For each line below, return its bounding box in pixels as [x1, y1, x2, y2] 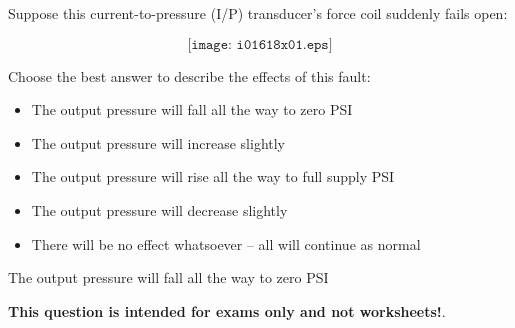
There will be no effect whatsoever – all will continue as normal [31, 233, 421, 254]
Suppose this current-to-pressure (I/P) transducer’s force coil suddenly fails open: [8, 3, 508, 23]
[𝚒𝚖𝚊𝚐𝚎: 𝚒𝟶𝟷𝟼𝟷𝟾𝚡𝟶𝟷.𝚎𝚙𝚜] [187, 37, 333, 52]
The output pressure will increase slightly [31, 132, 285, 153]
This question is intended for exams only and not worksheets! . [8, 300, 446, 321]
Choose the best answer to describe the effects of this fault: [8, 65, 371, 86]
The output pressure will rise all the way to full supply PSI [31, 166, 395, 187]
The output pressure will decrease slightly [31, 199, 288, 220]
